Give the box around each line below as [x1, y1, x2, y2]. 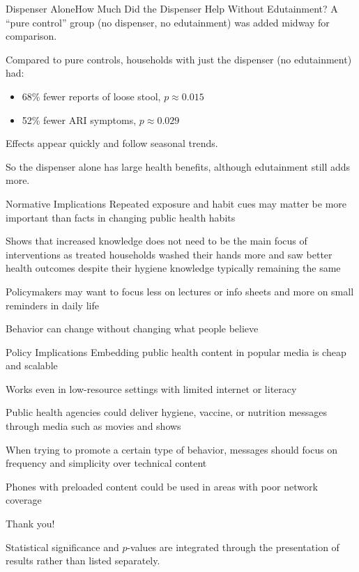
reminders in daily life [6, 297, 99, 312]
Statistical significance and [6, 539, 119, 554]
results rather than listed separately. [6, 553, 160, 568]
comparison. [6, 29, 57, 43]
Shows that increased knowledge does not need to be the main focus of [6, 233, 307, 248]
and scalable [6, 358, 58, 373]
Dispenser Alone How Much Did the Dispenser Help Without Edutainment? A [6, 1, 338, 15]
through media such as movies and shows [6, 419, 181, 433]
